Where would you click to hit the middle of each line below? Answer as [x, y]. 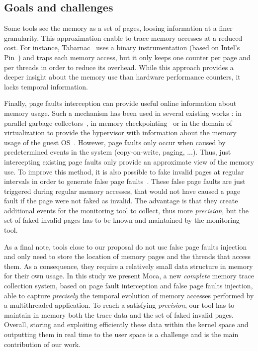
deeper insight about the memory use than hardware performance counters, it [122, 77]
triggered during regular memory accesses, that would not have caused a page [122, 191]
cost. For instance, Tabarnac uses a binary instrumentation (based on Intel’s [122, 47]
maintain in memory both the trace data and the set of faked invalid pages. [119, 314]
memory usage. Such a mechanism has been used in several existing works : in [123, 113]
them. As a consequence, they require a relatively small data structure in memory [129, 266]
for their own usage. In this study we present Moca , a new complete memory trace [129, 276]
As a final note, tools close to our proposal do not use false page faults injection [126, 246]
